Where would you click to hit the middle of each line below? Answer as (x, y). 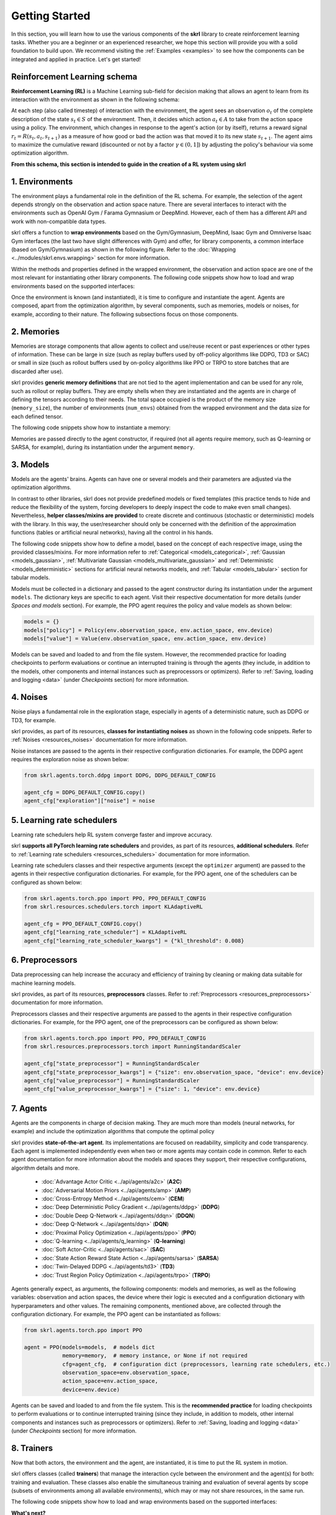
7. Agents (29, 1108)
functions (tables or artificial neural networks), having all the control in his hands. (112, 533)
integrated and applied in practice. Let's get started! (76, 59)
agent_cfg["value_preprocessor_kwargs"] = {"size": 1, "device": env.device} (142, 1089)
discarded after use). (37, 371)
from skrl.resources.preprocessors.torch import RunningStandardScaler (133, 1047)
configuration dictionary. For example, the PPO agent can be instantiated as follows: (116, 1314)
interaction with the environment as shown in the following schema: (95, 99)
